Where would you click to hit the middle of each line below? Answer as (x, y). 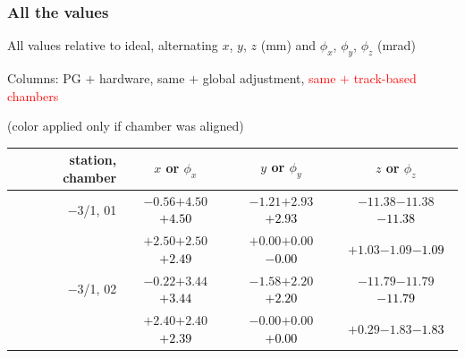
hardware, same (142, 78)
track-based (385, 78)
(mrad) (397, 45)
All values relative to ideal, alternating (113, 45)
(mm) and (288, 45)
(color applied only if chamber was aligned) (126, 126)
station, (93, 160)
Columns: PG (44, 78)
